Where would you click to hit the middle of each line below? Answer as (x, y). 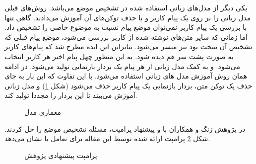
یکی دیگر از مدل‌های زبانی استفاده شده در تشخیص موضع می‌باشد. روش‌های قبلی (126, 7)
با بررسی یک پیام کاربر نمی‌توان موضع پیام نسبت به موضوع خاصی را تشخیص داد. (126, 27)
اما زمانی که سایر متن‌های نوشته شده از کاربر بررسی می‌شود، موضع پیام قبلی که (126, 37)
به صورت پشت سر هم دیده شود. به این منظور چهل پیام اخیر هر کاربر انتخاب (119, 56)
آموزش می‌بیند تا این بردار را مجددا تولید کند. (71, 95)
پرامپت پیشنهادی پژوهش (61, 155)
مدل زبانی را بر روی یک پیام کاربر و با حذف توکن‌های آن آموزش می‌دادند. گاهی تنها (128, 17)
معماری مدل (43, 112)
